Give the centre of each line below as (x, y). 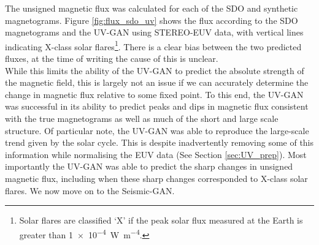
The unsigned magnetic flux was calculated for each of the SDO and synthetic (152, 8)
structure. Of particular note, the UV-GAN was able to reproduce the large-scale (157, 130)
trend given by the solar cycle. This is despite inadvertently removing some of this (159, 142)
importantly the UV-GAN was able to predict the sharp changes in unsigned (149, 166)
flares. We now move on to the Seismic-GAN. (90, 190)
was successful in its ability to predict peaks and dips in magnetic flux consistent (157, 106)
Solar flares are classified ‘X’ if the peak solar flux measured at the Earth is (161, 220)
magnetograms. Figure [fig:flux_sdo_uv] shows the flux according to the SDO (152, 20)
